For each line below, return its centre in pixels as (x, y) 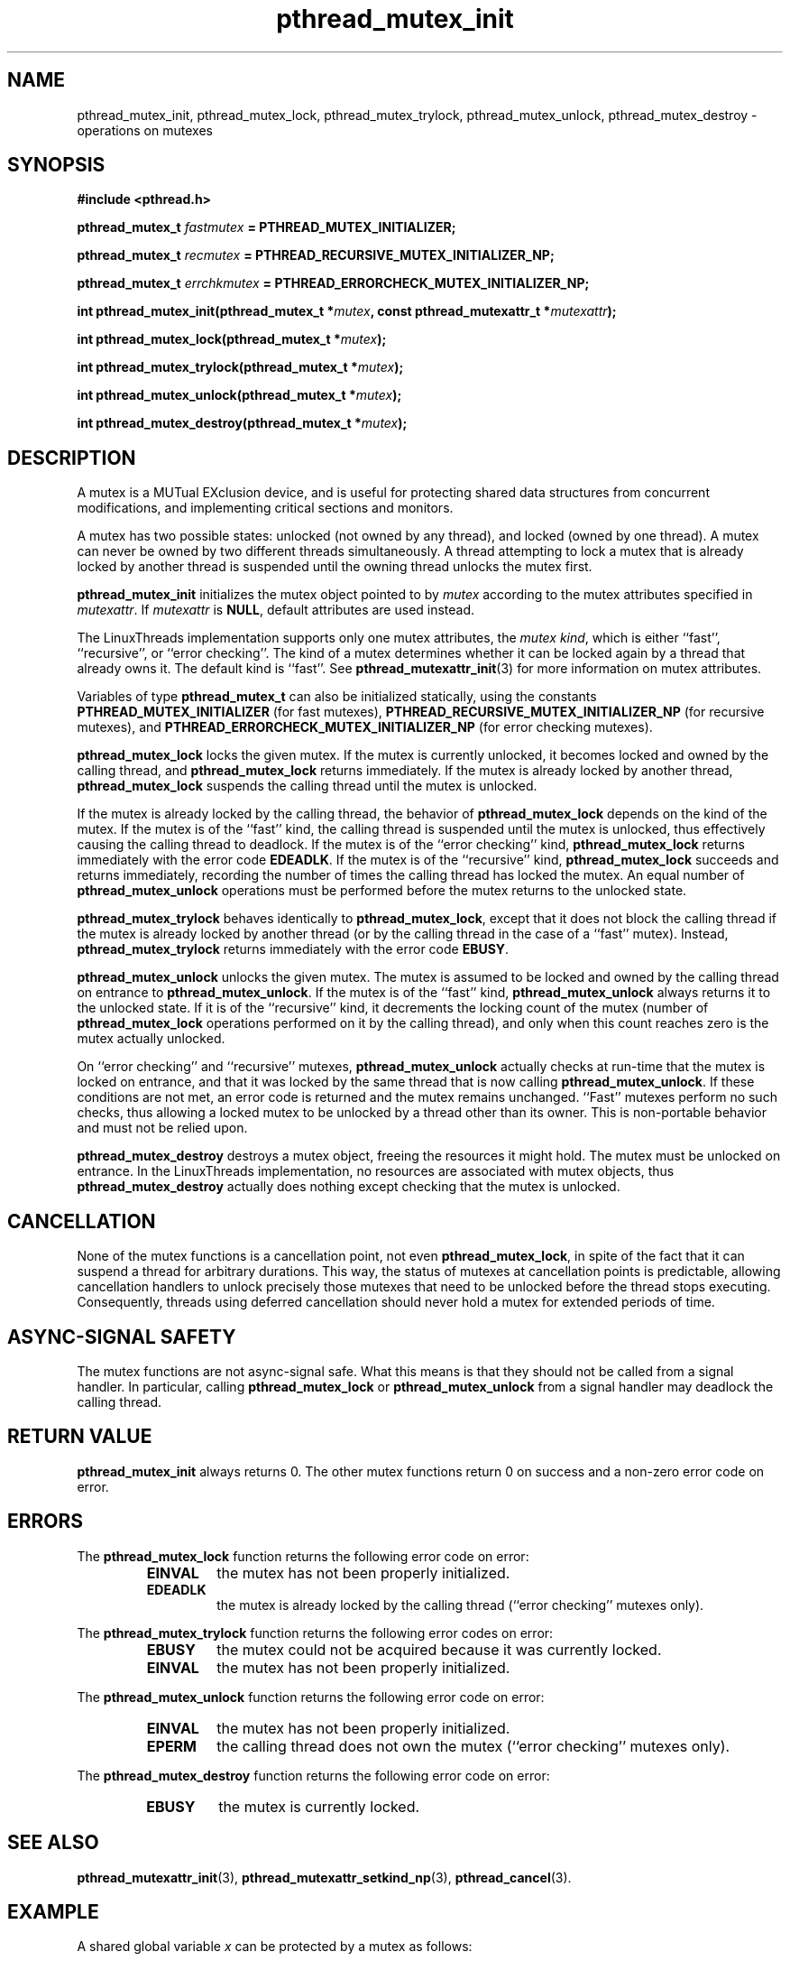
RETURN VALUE (80, 1437)
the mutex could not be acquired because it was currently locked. (439, 1649)
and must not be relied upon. (162, 1128)
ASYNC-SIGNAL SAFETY (122, 1337)
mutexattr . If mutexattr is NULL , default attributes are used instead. (276, 610)
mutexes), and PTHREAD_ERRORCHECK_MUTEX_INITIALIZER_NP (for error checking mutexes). (365, 727)
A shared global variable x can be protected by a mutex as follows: (275, 1947)
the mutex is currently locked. (319, 1806)
